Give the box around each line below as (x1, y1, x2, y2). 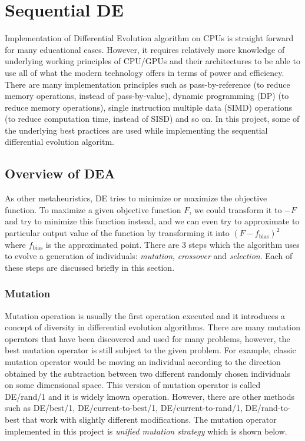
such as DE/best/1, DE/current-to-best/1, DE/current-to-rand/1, (5, 402, 243, 414)
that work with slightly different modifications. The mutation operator (22, 413, 277, 425)
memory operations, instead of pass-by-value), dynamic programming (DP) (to (5, 89, 289, 102)
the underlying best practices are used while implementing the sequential (5, 124, 268, 136)
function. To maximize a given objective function (5, 203, 181, 215)
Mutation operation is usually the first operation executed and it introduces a (5, 309, 286, 321)
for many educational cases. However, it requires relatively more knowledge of (5, 43, 285, 55)
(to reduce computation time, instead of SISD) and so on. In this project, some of (5, 112, 300, 125)
